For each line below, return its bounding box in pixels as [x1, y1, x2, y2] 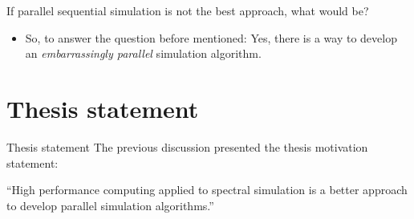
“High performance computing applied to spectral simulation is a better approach [6, 181, 408, 198]
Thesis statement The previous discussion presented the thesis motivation [6, 138, 368, 155]
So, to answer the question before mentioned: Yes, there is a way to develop [25, 29, 397, 46]
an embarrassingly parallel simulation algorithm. [25, 45, 262, 62]
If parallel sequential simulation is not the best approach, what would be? [6, 2, 369, 18]
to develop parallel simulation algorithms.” [6, 197, 214, 213]
